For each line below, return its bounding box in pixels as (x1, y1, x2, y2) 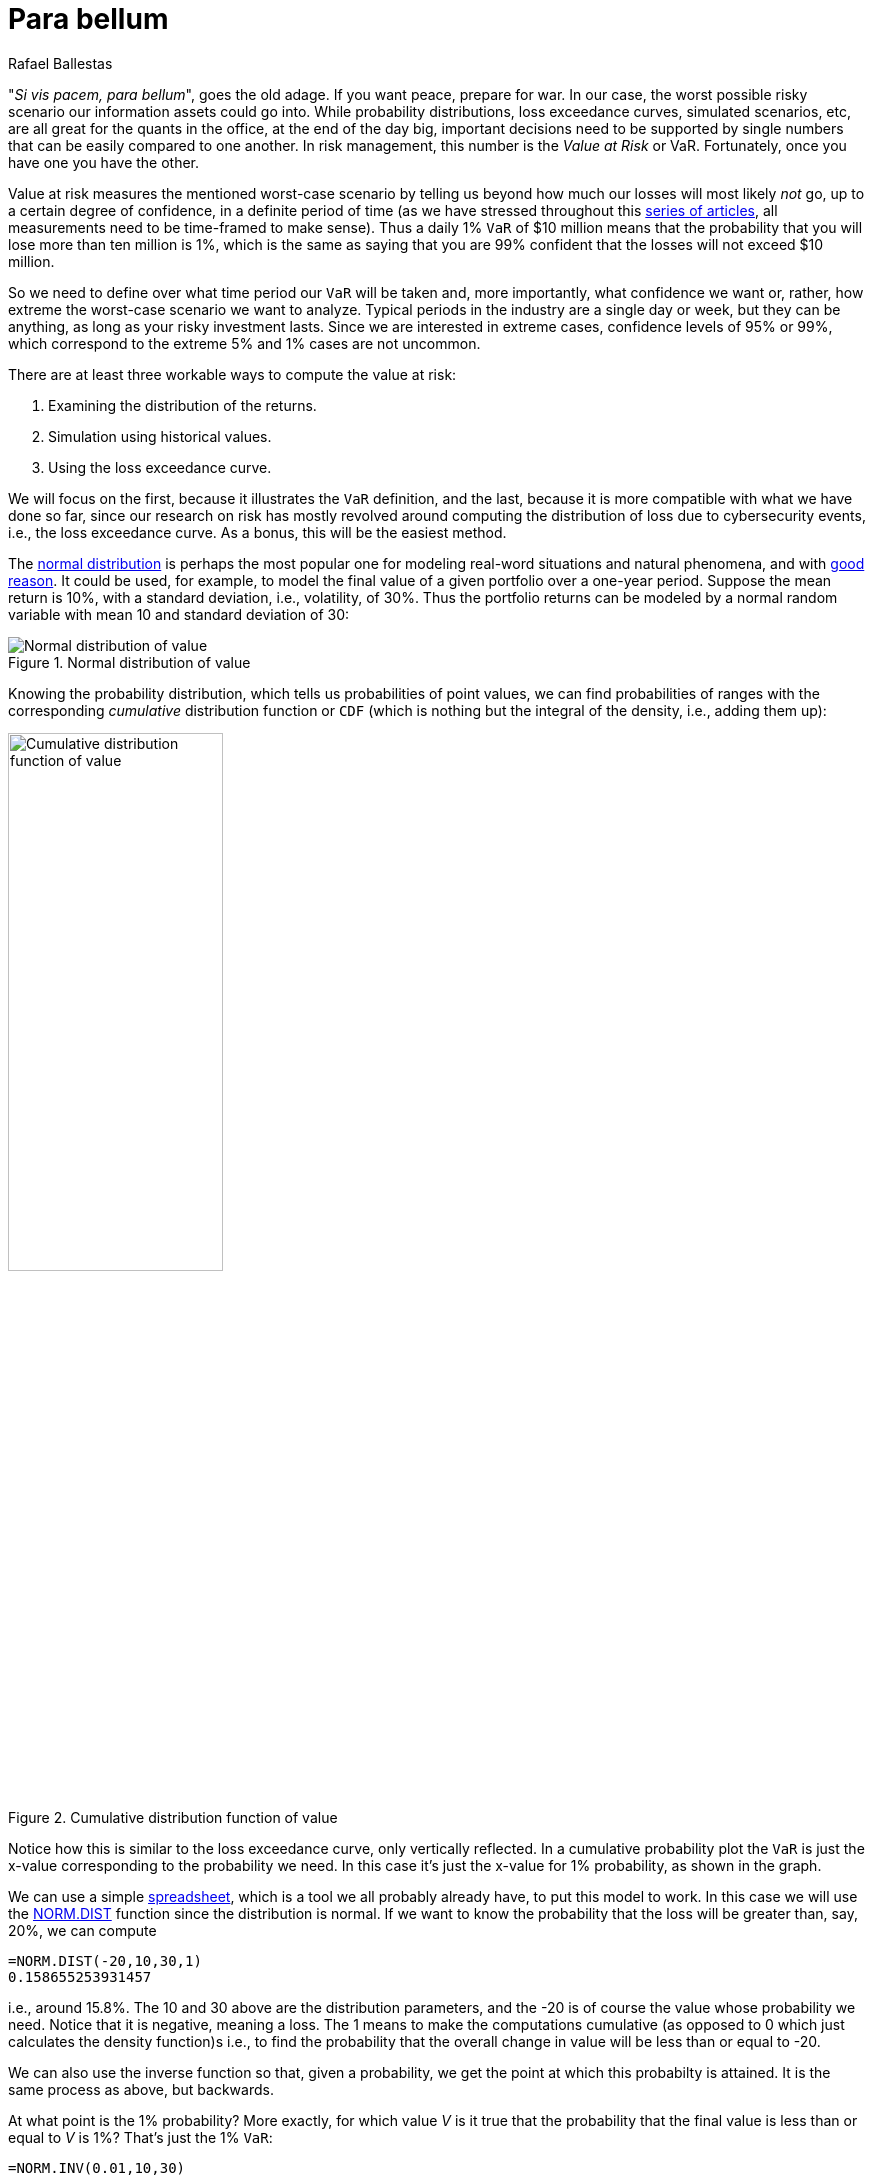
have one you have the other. (8, 153, 200, 171)
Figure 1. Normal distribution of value (8, 653, 251, 671)
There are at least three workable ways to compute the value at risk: (8, 365, 457, 383)
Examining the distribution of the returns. (48, 396, 317, 414)
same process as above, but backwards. (8, 2080, 274, 2098)
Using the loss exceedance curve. (48, 458, 272, 476)
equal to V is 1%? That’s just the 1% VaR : (8, 2128, 273, 2146)
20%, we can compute (8, 1921, 157, 1939)
